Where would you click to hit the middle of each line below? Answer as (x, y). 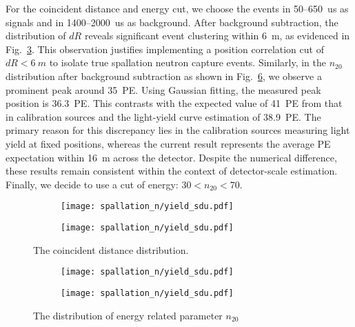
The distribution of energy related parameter (128, 315)
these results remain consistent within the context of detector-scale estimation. (172, 171)
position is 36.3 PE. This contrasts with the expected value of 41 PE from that (174, 103)
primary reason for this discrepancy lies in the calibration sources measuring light (178, 130)
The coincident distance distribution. (111, 249)
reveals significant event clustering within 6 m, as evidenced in (217, 36)
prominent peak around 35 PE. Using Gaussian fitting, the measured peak (163, 89)
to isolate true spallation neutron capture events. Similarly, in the (187, 62)
